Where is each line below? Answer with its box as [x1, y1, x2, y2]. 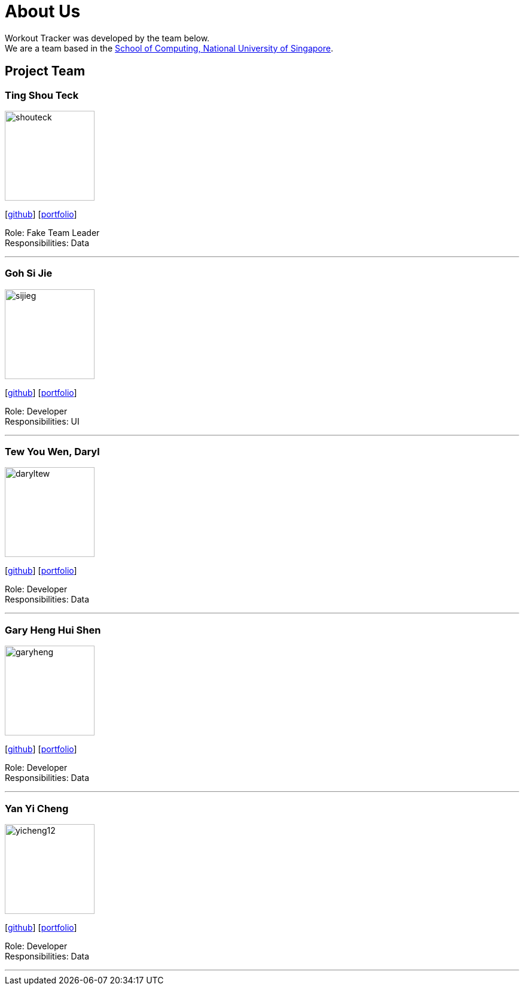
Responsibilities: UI [5, 416, 80, 426]
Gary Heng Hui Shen [5, 623, 101, 636]
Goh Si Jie [5, 267, 53, 280]
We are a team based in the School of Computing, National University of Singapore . [5, 43, 334, 53]
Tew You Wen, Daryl [5, 446, 100, 458]
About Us [5, 1, 81, 22]
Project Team [5, 63, 86, 79]
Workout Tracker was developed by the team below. [5, 32, 210, 43]
